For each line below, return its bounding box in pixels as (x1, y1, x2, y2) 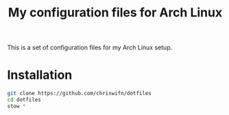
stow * (7, 103, 26, 110)
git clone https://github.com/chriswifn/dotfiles (7, 90, 152, 97)
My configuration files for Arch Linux (8, 5, 223, 21)
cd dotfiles (7, 97, 41, 103)
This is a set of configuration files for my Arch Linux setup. (7, 43, 173, 52)
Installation (7, 67, 73, 83)
